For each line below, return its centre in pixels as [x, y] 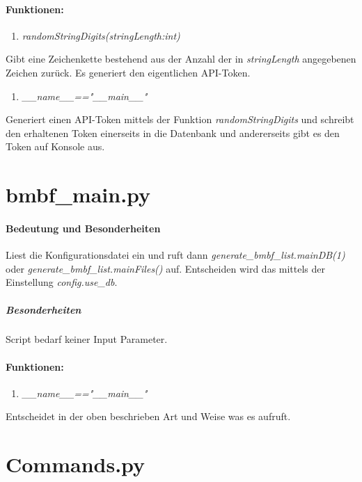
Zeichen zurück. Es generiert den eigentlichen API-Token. [128, 72]
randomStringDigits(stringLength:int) [101, 35]
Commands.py [76, 464]
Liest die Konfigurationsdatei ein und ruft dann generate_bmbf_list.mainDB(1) [175, 255]
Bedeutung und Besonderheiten [83, 228]
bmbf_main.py [78, 194]
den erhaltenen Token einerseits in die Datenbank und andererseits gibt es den [173, 132]
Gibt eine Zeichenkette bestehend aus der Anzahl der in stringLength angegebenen [181, 59]
